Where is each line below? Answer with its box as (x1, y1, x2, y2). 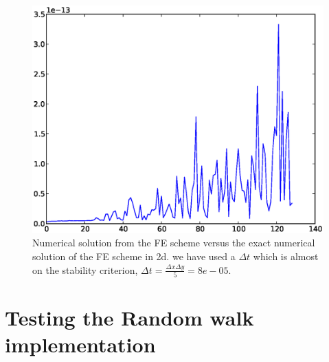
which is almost (253, 249, 319, 264)
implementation (5, 330, 156, 359)
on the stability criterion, (32, 262, 138, 277)
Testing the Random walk (5, 304, 254, 332)
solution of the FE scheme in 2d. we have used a (32, 249, 236, 264)
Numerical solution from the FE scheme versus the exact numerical (32, 235, 315, 250)
